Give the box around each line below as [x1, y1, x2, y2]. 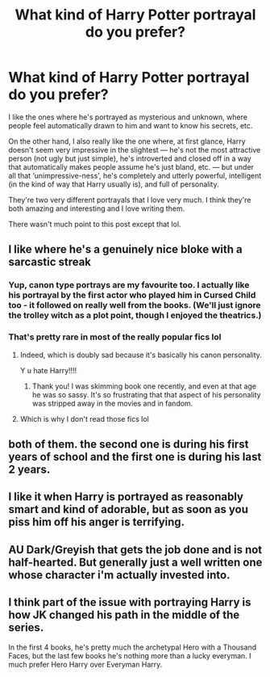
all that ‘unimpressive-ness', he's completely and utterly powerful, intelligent [8, 170, 262, 180]
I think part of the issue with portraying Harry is [8, 595, 251, 609]
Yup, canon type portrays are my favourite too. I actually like [8, 280, 250, 291]
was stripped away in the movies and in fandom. [31, 398, 193, 408]
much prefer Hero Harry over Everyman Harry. [8, 659, 163, 669]
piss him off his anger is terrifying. [8, 515, 185, 529]
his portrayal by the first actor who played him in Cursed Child [8, 289, 256, 301]
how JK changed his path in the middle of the [8, 608, 240, 622]
